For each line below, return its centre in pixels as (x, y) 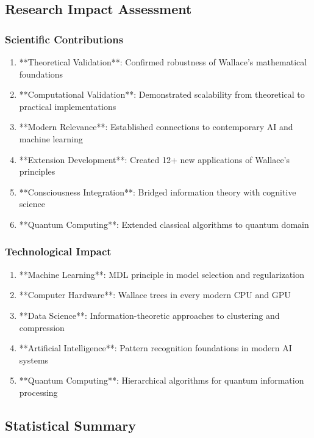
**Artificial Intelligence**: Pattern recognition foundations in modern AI (155, 348)
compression (42, 327)
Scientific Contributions (64, 39)
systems (34, 360)
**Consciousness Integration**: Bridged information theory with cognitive (158, 192)
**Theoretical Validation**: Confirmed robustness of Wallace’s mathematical (163, 62)
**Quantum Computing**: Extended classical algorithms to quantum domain (164, 224)
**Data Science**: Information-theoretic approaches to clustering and (149, 315)
